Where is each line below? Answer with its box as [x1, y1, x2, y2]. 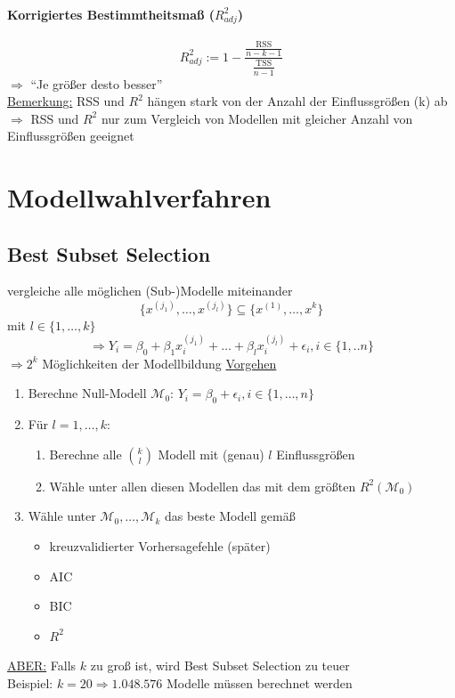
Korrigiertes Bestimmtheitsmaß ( [7, 4, 215, 23]
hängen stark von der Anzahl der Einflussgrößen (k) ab [147, 92, 448, 110]
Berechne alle [49, 444, 122, 463]
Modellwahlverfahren [7, 179, 272, 215]
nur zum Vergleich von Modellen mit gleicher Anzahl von [101, 109, 413, 127]
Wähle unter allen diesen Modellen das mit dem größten [49, 476, 356, 495]
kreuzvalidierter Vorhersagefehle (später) [49, 536, 271, 555]
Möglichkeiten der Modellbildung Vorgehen [42, 353, 277, 372]
